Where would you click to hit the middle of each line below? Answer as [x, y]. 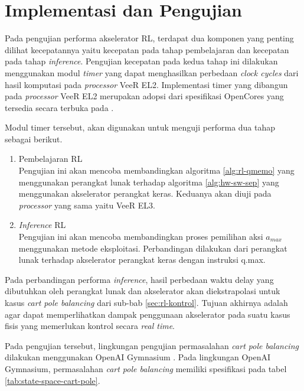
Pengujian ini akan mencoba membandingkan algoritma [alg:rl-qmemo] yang [156, 170]
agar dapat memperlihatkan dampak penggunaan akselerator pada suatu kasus [148, 314]
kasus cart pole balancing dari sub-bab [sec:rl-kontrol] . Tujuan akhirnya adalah [146, 302]
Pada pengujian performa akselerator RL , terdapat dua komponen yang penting [149, 38]
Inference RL [42, 225]
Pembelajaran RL [50, 159]
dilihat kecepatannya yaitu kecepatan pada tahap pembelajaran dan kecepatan [147, 49]
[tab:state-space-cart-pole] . [53, 380]
